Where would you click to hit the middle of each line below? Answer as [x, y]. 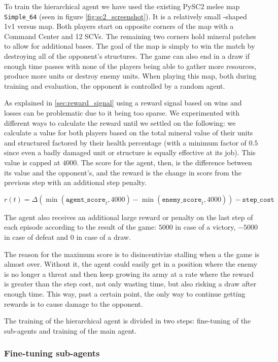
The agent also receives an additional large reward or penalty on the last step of [129, 217]
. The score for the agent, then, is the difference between [164, 162]
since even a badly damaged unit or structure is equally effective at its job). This [130, 152]
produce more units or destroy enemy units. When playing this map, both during [130, 76]
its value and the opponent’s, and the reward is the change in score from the [123, 172]
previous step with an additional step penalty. [75, 182]
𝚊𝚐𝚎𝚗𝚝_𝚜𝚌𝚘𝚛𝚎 [85, 200]
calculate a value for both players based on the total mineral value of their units [129, 133]
